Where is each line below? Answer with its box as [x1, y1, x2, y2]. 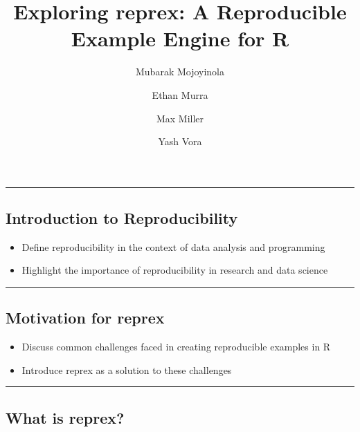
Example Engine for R [71, 24, 289, 53]
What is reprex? [6, 406, 125, 428]
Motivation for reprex [6, 307, 165, 328]
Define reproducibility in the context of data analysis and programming [21, 239, 325, 254]
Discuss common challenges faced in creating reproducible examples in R [21, 339, 331, 354]
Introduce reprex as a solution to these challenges [21, 362, 232, 377]
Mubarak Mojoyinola [135, 64, 225, 79]
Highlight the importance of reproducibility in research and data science [21, 263, 328, 277]
